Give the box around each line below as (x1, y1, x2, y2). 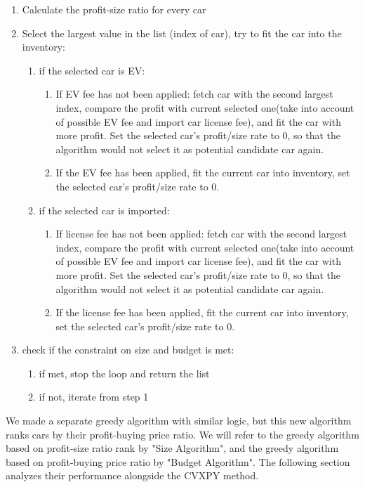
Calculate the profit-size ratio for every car (22, 2, 206, 16)
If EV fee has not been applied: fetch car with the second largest (55, 86, 333, 101)
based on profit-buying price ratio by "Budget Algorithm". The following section (6, 454, 350, 469)
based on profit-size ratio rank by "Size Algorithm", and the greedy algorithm (6, 441, 339, 455)
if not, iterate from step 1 (39, 389, 149, 404)
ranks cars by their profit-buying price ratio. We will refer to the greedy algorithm (6, 427, 359, 441)
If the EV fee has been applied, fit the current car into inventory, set (55, 165, 350, 180)
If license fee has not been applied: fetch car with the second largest (55, 226, 347, 241)
